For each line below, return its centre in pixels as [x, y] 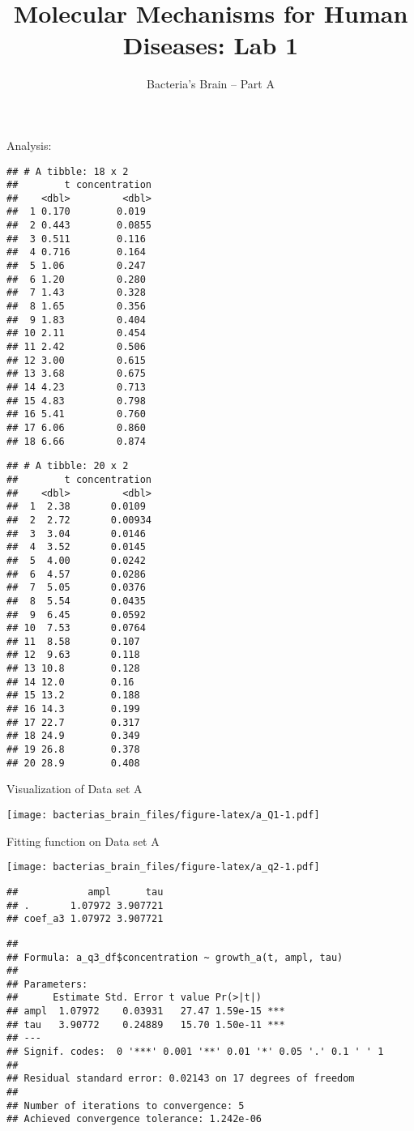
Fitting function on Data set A [83, 841]
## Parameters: [47, 984]
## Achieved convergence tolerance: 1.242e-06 [134, 1119]
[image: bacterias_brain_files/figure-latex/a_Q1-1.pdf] [163, 815]
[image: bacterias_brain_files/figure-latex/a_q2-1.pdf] [163, 867]
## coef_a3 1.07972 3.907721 [85, 919]
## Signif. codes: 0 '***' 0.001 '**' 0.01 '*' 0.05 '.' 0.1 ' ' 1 [195, 1052]
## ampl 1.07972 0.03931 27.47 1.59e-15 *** [146, 1011]
